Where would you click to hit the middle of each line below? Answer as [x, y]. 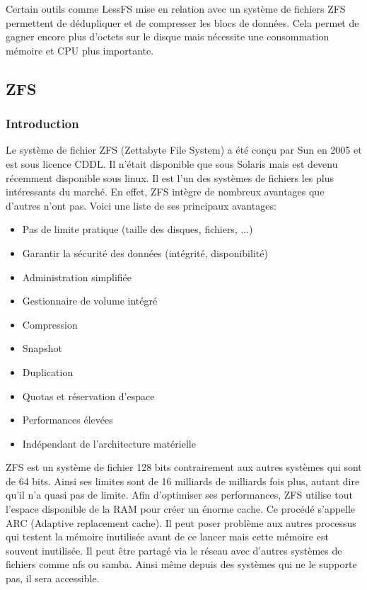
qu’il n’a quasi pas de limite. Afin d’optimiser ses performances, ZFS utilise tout [179, 495]
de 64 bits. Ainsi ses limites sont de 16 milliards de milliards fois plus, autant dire [183, 481]
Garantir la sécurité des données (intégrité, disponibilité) [145, 253]
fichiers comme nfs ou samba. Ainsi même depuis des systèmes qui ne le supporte [181, 564]
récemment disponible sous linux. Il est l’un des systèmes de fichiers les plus [170, 177]
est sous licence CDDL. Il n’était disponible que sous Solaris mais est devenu [172, 163]
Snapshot [42, 348]
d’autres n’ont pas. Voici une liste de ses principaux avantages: [141, 205]
